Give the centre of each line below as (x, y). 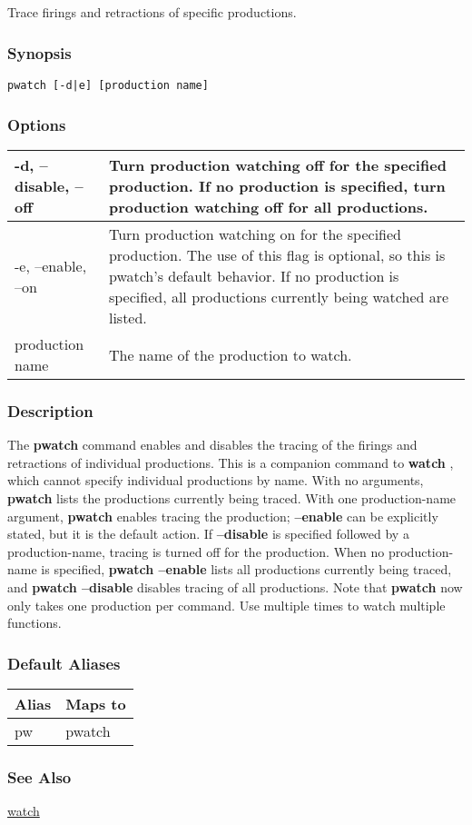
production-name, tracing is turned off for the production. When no (196, 551)
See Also (39, 776)
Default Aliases (64, 663)
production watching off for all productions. (268, 207)
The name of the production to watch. (230, 354)
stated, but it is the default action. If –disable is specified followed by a (208, 534)
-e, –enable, (51, 265)
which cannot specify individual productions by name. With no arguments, (216, 480)
